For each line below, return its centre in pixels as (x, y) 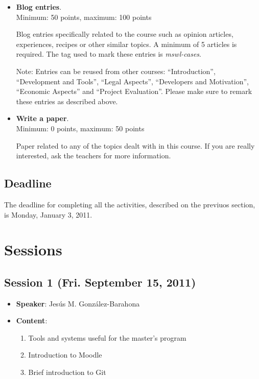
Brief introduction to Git (67, 372)
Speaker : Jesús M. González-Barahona (78, 303)
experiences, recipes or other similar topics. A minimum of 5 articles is (126, 44)
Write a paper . (42, 118)
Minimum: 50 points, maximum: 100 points (84, 17)
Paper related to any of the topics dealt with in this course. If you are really (135, 145)
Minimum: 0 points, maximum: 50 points (80, 128)
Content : (32, 321)
